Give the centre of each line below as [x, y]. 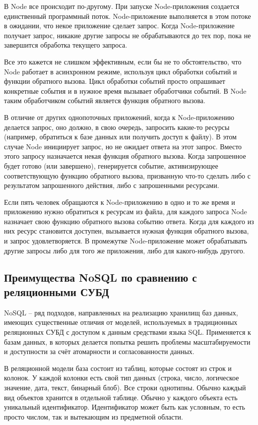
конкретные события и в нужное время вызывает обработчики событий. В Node [125, 91]
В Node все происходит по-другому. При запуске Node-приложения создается [122, 6]
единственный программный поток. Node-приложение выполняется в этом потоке [128, 16]
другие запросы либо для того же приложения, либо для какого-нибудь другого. [125, 250]
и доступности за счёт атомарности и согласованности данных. [99, 351]
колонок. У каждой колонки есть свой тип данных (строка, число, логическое [122, 378]
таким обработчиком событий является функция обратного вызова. [105, 100]
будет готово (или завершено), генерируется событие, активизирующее [111, 165]
